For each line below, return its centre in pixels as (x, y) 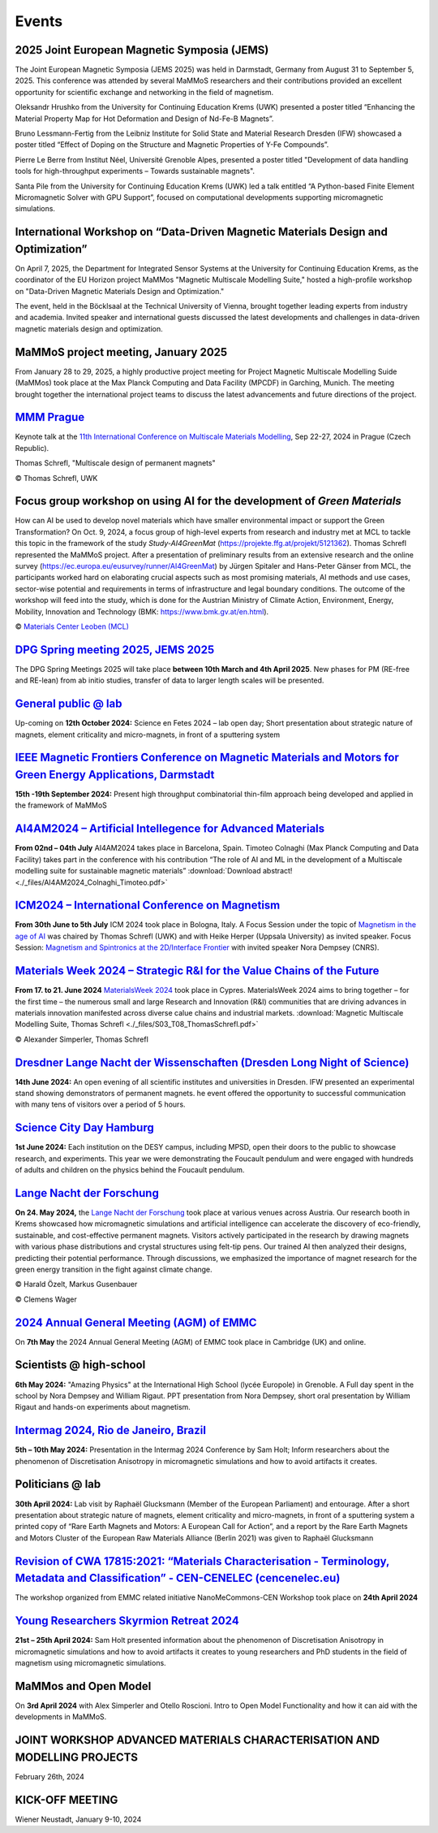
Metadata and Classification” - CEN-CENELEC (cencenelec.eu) (178, 1578)
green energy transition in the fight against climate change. (114, 1269)
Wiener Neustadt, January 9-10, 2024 (78, 1819)
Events (39, 21)
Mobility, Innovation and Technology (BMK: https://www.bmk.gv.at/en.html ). (142, 611)
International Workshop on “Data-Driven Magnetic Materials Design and (202, 232)
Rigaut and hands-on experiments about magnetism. (103, 1407)
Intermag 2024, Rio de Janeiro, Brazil (111, 1430)
